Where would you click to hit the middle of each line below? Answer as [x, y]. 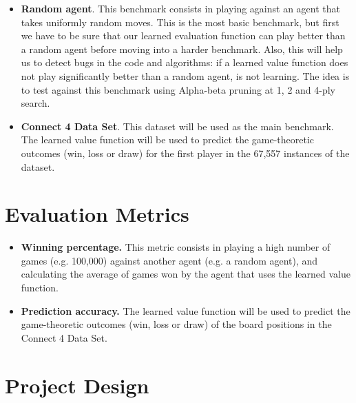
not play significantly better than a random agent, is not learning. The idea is [185, 75]
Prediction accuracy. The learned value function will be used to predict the [186, 310]
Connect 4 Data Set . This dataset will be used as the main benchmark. [177, 126]
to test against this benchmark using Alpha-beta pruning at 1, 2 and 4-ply [178, 89]
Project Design [77, 385]
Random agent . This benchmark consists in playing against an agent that [180, 8]
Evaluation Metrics [97, 214]
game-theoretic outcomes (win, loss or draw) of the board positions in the [176, 324]
